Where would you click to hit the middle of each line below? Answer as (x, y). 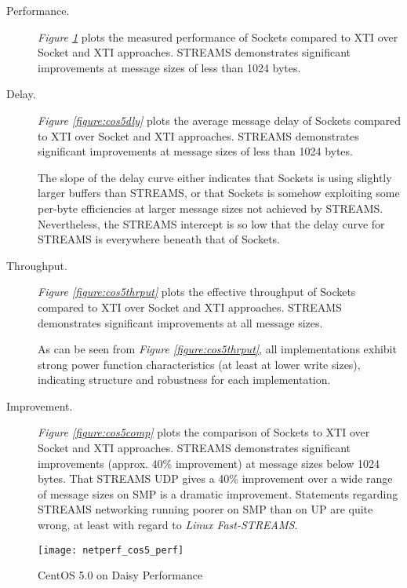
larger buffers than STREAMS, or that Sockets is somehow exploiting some (219, 193)
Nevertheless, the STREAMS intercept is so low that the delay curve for (211, 223)
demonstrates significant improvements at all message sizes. (180, 322)
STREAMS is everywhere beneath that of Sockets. (159, 239)
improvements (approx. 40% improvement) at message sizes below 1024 (209, 463)
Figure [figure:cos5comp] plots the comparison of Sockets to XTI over (204, 432)
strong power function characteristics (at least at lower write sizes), (199, 364)
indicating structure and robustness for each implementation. (184, 380)
